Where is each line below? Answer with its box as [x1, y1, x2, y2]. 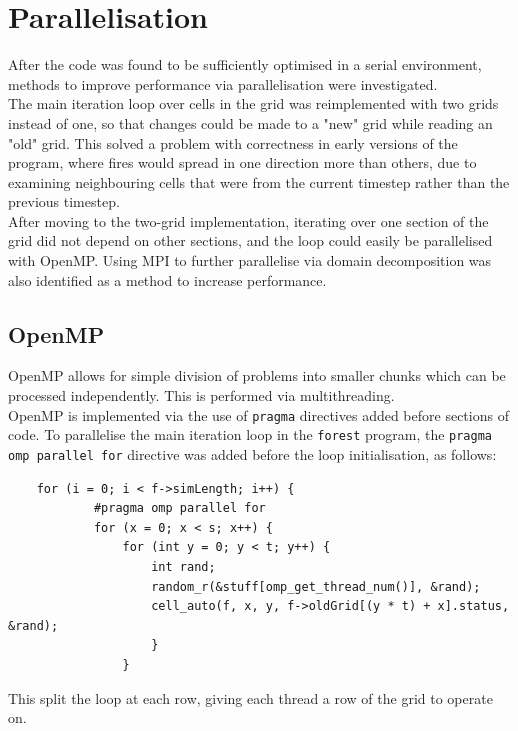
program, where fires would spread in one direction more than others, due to [8, 152, 477, 173]
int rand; [151, 559, 216, 574]
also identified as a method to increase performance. [8, 269, 327, 290]
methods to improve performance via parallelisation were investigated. [8, 73, 438, 94]
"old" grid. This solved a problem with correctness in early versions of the [8, 132, 458, 153]
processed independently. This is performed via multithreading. [8, 385, 395, 406]
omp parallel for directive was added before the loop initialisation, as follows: [8, 443, 497, 464]
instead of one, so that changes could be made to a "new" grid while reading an [8, 112, 493, 133]
